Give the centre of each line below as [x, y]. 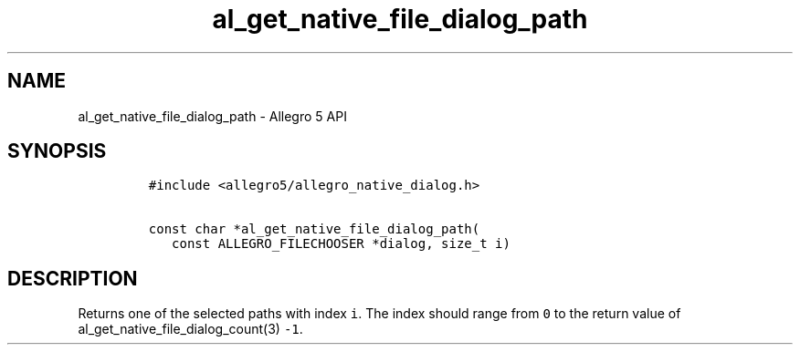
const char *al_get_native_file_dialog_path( [314, 229]
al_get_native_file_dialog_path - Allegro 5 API [212, 116]
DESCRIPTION [73, 278]
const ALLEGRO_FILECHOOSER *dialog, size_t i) [341, 244]
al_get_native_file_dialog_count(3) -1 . [190, 329]
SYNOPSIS [57, 151]
